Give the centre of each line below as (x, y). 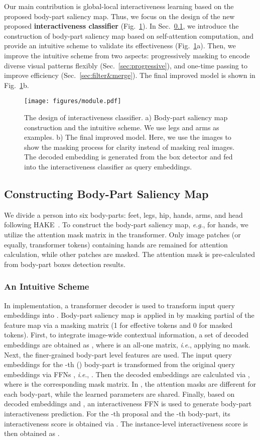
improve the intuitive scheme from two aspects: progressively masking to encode (127, 55)
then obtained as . (32, 433)
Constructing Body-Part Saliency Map (106, 193)
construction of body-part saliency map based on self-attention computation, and (129, 35)
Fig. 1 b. (17, 85)
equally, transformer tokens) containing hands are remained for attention (116, 244)
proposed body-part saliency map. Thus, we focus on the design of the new (119, 16)
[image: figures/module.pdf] (73, 101)
